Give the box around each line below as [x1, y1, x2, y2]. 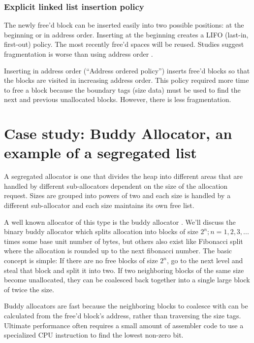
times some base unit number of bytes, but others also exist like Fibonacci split [4, 236, 243, 246]
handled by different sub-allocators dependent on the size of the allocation [4, 180, 228, 191]
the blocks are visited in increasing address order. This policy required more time [4, 75, 249, 85]
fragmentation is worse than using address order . [4, 49, 153, 59]
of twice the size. [4, 284, 54, 294]
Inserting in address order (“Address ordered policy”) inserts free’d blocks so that [4, 65, 250, 75]
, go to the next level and [166, 255, 243, 266]
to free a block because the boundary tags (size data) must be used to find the [4, 84, 241, 95]
